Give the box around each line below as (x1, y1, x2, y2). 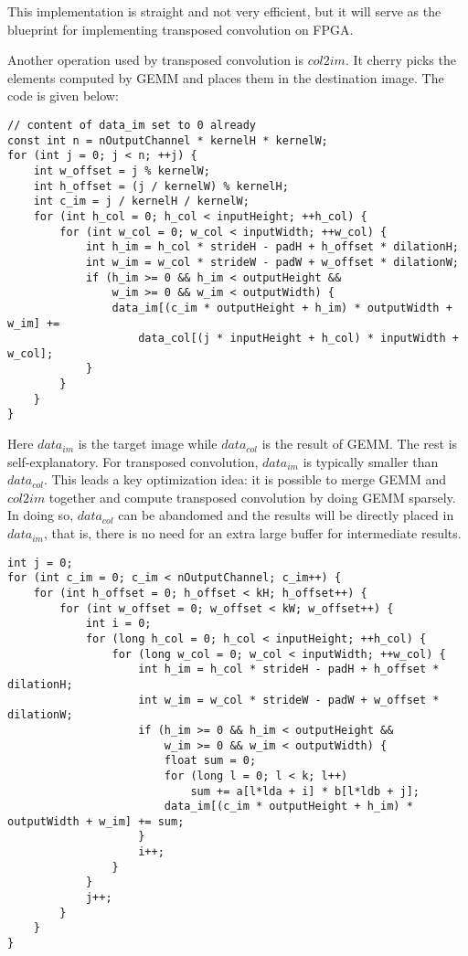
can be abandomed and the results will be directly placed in (118, 505, 454, 525)
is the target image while (78, 434, 218, 453)
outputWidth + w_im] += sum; (7, 814, 185, 828)
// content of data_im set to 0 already (7, 118, 257, 132)
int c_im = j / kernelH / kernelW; (33, 195, 250, 208)
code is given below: (7, 86, 119, 105)
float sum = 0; (164, 754, 257, 768)
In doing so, (7, 505, 74, 525)
